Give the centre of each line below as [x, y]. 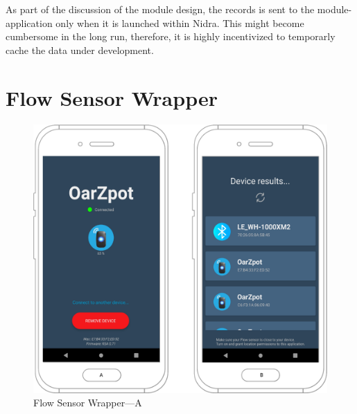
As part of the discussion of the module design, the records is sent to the [160, 9]
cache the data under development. [80, 49]
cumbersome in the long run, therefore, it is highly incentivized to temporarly [171, 36]
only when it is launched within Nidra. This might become [180, 22]
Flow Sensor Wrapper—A [88, 403]
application [29, 22]
